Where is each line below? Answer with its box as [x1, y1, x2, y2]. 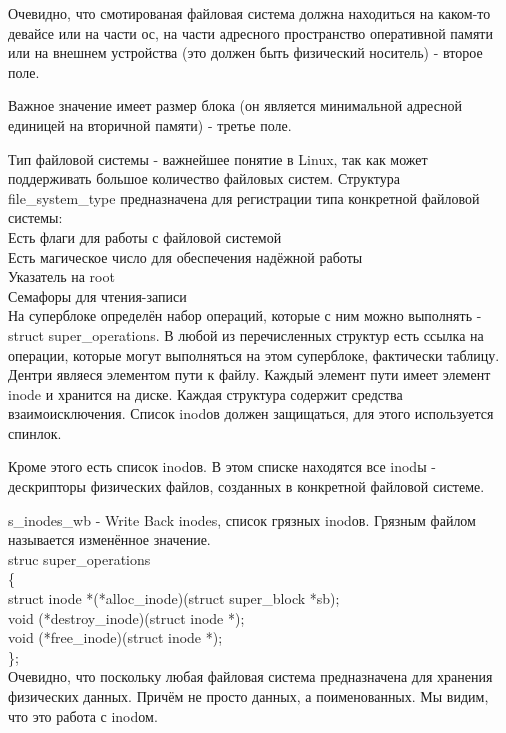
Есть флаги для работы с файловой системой [8, 226, 282, 247]
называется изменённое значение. [8, 529, 211, 550]
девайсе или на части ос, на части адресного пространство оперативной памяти [8, 22, 493, 43]
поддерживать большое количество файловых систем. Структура [8, 168, 400, 189]
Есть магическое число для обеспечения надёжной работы [8, 246, 363, 267]
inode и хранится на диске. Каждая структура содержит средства [8, 383, 403, 404]
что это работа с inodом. [8, 705, 158, 726]
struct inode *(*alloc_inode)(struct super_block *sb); [8, 588, 340, 609]
